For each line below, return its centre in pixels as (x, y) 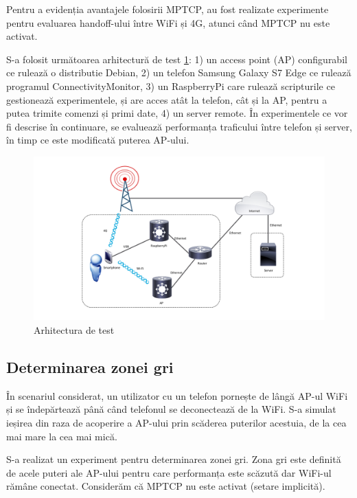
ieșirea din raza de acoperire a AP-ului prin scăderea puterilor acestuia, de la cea (176, 423)
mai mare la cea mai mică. (62, 436)
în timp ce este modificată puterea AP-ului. (98, 140)
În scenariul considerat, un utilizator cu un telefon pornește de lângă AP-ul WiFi (177, 395)
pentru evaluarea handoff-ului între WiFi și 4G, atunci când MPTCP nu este (168, 22)
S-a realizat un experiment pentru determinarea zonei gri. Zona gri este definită (174, 459)
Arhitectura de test (74, 330)
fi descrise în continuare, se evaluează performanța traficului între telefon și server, (179, 126)
